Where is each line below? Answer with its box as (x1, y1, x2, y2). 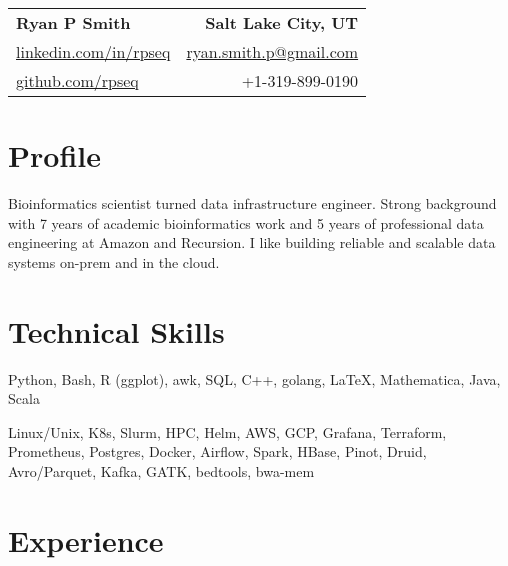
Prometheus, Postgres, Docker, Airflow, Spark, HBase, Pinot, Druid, (8, 441, 427, 462)
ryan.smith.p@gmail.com (186, 40, 359, 63)
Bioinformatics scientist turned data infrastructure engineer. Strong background (8, 193, 497, 214)
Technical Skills (8, 310, 225, 351)
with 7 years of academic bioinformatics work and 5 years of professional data (8, 212, 484, 233)
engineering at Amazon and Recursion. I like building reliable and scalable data (8, 232, 496, 253)
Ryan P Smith (16, 11, 131, 34)
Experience (8, 519, 164, 560)
